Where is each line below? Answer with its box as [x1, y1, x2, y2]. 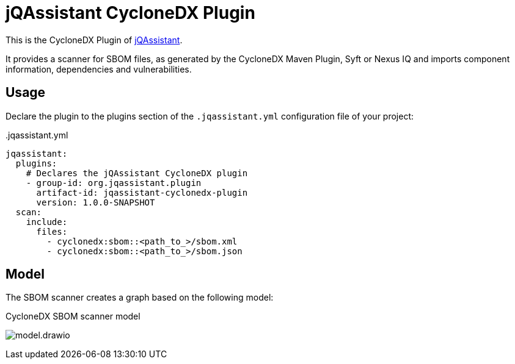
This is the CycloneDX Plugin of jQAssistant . [5, 34, 183, 45]
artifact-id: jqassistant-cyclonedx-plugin [36, 187, 248, 198]
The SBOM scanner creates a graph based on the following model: [5, 292, 274, 303]
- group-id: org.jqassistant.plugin [26, 177, 202, 188]
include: [26, 216, 68, 227]
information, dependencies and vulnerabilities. [5, 63, 192, 74]
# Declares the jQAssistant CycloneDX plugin [26, 168, 248, 178]
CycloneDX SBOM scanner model [5, 311, 141, 322]
